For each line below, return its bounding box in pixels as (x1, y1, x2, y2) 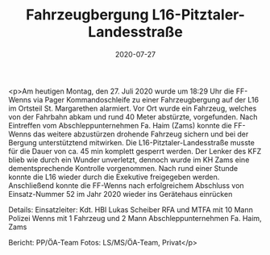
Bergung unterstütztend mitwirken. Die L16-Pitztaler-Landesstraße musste (8, 137, 255, 147)
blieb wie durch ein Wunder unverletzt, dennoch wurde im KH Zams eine (8, 155, 250, 165)
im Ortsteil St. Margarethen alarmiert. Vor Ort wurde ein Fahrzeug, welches (8, 103, 257, 113)
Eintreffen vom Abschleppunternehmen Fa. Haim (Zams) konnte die (8, 120, 232, 130)
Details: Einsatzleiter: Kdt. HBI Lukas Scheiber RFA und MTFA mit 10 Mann (8, 204, 254, 215)
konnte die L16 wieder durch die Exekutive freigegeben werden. (8, 172, 220, 182)
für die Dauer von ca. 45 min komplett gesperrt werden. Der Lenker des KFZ (8, 146, 262, 156)
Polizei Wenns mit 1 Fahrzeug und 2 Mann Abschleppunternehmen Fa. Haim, (8, 213, 262, 223)
